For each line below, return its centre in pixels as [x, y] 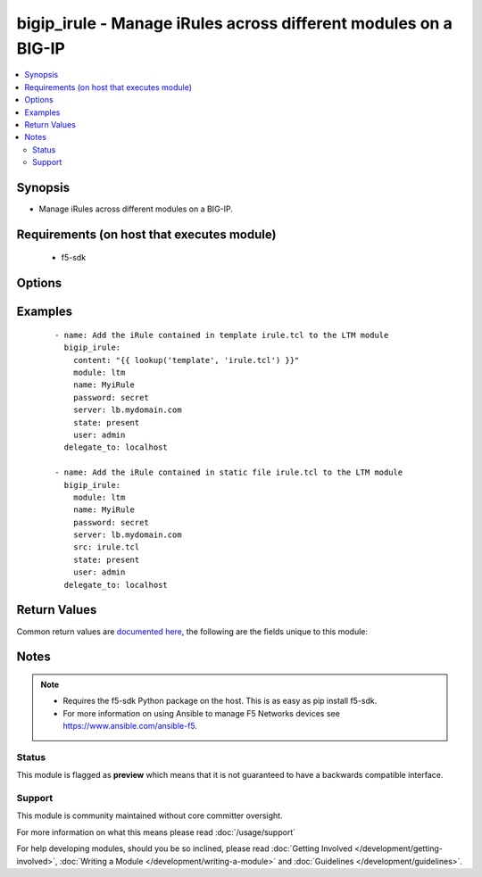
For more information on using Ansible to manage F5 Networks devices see [202, 713]
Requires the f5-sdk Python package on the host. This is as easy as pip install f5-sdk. [220, 701]
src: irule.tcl [106, 547]
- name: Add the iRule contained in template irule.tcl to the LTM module [222, 335]
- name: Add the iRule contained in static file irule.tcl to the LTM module [229, 472]
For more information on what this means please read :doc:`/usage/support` [156, 832]
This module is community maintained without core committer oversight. [150, 815]
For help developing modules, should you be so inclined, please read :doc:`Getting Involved [184, 848]
